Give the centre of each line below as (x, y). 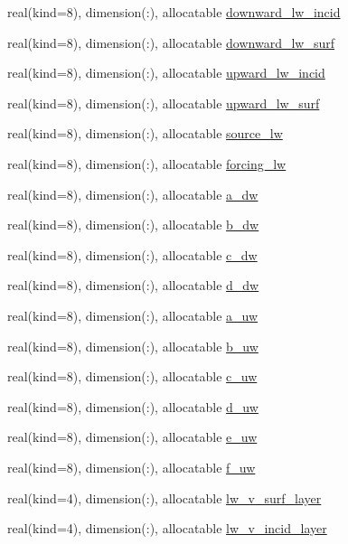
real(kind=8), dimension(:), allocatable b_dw (133, 225)
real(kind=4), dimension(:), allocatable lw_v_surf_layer (165, 497)
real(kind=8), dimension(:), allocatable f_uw (132, 467)
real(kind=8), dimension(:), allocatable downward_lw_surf (171, 42)
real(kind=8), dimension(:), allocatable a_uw (133, 315)
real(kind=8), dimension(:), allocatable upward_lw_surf (164, 103)
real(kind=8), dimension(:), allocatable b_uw (133, 346)
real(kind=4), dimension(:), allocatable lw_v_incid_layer (167, 528)
